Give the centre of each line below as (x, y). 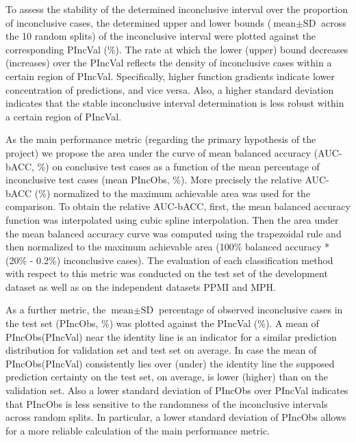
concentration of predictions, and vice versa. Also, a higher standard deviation (170, 89)
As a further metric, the (56, 310)
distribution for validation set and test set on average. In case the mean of (161, 350)
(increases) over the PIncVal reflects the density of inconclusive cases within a (169, 63)
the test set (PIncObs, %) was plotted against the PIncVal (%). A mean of (162, 323)
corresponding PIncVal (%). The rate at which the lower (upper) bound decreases (177, 49)
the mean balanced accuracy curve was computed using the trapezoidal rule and (174, 233)
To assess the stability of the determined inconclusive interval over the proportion (177, 9)
